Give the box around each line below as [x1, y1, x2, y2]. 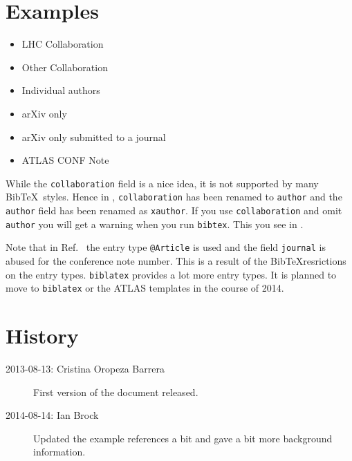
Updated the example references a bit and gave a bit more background [33, 431, 333, 445]
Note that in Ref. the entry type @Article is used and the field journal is [6, 240, 326, 254]
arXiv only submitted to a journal [21, 129, 166, 144]
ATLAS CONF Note [21, 153, 109, 167]
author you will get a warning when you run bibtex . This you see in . [6, 216, 304, 231]
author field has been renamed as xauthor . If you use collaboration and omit [6, 203, 342, 217]
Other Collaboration [21, 59, 108, 74]
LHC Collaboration [21, 37, 104, 51]
